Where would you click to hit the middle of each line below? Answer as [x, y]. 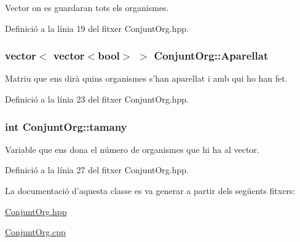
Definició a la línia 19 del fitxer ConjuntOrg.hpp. [97, 28]
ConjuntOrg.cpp [35, 232]
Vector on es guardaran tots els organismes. [87, 7]
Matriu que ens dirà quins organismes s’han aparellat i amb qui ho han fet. [146, 78]
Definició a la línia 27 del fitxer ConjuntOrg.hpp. [97, 170]
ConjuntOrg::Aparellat [211, 56]
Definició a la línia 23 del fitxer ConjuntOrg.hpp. [97, 99]
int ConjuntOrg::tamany [66, 126]
